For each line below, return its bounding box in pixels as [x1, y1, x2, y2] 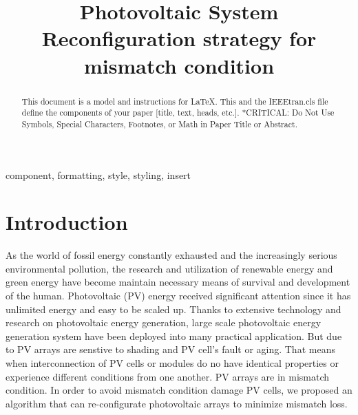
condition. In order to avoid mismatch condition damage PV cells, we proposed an [6, 383, 352, 397]
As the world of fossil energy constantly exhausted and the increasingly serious [6, 248, 337, 262]
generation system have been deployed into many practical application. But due [6, 328, 342, 343]
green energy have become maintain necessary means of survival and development [6, 275, 350, 289]
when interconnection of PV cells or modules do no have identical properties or [6, 355, 339, 370]
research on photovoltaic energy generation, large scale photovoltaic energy [6, 315, 322, 330]
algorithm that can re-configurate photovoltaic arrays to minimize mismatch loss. [6, 396, 348, 410]
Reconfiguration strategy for [41, 24, 317, 52]
